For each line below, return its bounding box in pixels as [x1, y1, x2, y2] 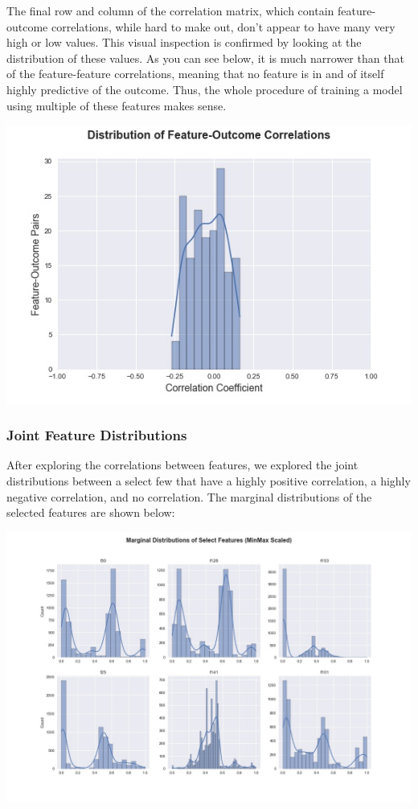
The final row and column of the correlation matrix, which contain [6, 2, 334, 19]
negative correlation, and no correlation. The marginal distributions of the [6, 488, 372, 505]
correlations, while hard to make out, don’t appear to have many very [51, 18, 395, 35]
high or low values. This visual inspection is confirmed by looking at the [6, 34, 362, 51]
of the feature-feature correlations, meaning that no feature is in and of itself [6, 65, 384, 82]
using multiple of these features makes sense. [6, 97, 227, 114]
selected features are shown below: [6, 504, 175, 521]
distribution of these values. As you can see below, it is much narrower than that [6, 49, 404, 66]
